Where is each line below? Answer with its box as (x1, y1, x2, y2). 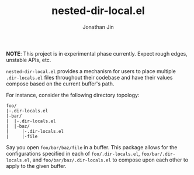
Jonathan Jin (82, 23, 114, 30)
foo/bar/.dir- (141, 151, 176, 157)
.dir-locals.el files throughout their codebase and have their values (6, 74, 173, 81)
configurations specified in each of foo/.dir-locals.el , (6, 150, 140, 157)
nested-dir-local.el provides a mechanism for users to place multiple (6, 67, 176, 74)
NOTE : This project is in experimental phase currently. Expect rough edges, (6, 50, 188, 57)
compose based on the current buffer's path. (6, 80, 115, 87)
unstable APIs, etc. (6, 56, 51, 63)
